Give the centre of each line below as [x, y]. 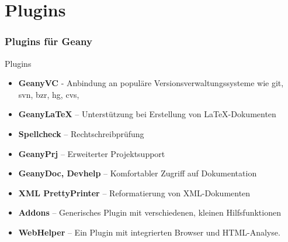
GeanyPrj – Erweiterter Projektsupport [92, 153]
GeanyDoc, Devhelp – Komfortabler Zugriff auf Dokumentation [138, 173]
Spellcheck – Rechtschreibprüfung [81, 133]
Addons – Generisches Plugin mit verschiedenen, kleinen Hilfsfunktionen [150, 212]
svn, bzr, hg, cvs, [49, 94]
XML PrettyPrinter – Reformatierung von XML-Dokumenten [134, 192]
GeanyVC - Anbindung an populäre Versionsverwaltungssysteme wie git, [151, 83]
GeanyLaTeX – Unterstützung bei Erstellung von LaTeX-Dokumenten [147, 114]
